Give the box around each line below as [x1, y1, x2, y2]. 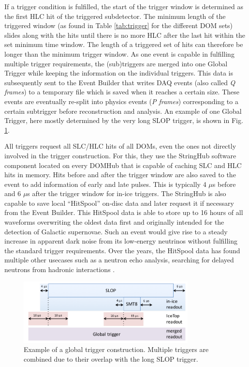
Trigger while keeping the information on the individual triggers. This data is [4, 68, 233, 78]
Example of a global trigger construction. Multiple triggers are [24, 344, 209, 354]
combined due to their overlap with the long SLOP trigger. [24, 353, 198, 364]
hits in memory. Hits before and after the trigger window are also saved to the [4, 169, 236, 180]
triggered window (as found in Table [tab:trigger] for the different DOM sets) [4, 20, 233, 31]
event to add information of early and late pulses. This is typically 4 [4, 179, 206, 189]
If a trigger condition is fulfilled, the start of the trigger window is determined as [4, 1, 244, 11]
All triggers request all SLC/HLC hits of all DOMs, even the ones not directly [4, 141, 236, 151]
